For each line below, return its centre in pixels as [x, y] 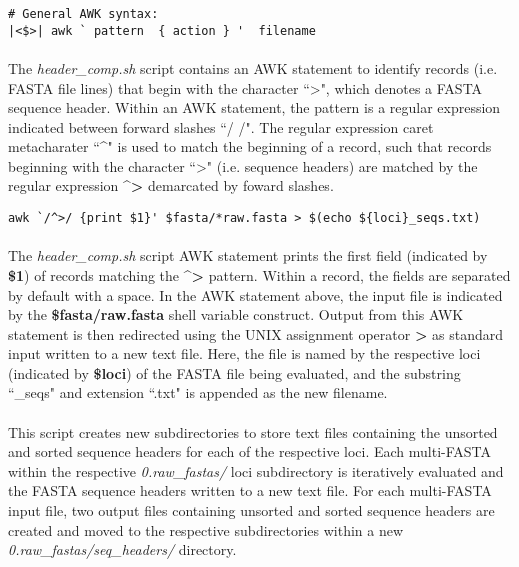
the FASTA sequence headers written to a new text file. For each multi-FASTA [250, 490]
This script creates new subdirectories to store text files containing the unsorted [253, 431]
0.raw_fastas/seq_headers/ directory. [122, 549]
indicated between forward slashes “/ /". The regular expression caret [221, 126]
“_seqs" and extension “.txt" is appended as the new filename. [198, 392]
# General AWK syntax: [83, 14]
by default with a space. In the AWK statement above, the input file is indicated [255, 294]
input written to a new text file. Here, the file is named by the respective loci [244, 353]
